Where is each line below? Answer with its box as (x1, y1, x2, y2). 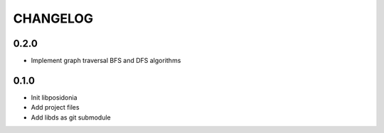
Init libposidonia (31, 93, 78, 102)
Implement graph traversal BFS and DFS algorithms (31, 57, 181, 65)
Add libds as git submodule (31, 113, 111, 122)
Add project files (31, 103, 80, 112)
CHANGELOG (13, 11, 94, 26)
